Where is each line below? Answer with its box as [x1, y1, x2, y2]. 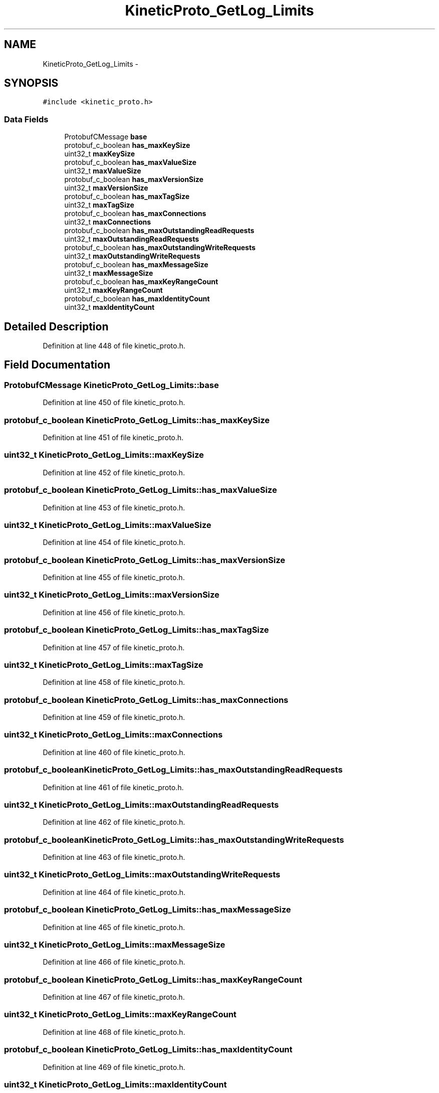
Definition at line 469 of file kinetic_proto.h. [43, 1062, 185, 1071]
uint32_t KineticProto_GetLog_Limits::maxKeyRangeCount [4, 1009, 237, 1020]
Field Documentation [4, 358, 110, 372]
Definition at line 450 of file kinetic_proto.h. [43, 398, 185, 407]
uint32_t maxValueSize [64, 166, 141, 175]
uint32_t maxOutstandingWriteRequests [64, 252, 200, 261]
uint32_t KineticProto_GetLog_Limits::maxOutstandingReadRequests [4, 799, 279, 810]
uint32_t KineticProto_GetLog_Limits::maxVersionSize [4, 590, 220, 600]
